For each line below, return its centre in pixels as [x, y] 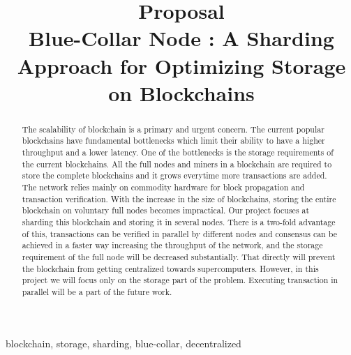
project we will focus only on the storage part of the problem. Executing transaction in [180, 280]
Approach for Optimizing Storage [181, 65]
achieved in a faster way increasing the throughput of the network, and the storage [172, 245]
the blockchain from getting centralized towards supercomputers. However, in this [170, 268]
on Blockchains [181, 92]
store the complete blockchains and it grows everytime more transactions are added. [174, 175]
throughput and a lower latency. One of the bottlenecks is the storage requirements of [178, 152]
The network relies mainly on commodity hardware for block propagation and [163, 187]
